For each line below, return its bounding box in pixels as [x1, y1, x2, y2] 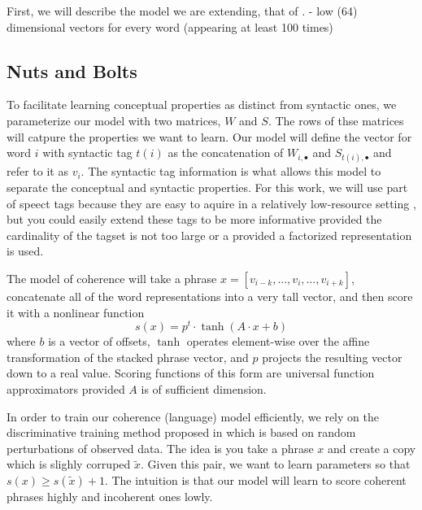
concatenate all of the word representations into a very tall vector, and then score [7, 287, 413, 304]
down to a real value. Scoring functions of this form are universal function [7, 364, 375, 381]
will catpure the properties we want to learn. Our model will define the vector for [7, 128, 412, 145]
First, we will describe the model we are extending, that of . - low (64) [7, 2, 358, 19]
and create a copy [328, 439, 416, 456]
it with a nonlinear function [7, 303, 145, 320]
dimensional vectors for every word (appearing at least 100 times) [7, 18, 333, 35]
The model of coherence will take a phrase [7, 269, 217, 286]
